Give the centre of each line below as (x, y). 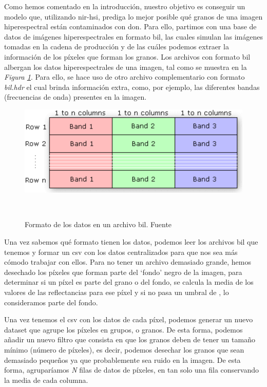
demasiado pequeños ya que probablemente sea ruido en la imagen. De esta (122, 360)
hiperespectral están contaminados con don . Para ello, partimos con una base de (130, 26)
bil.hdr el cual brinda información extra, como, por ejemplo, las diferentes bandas (132, 87)
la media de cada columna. (46, 380)
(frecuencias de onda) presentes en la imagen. (75, 97)
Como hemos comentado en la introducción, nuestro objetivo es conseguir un (125, 6)
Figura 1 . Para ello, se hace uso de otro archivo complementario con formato (125, 77)
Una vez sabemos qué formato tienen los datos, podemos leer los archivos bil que (131, 242)
